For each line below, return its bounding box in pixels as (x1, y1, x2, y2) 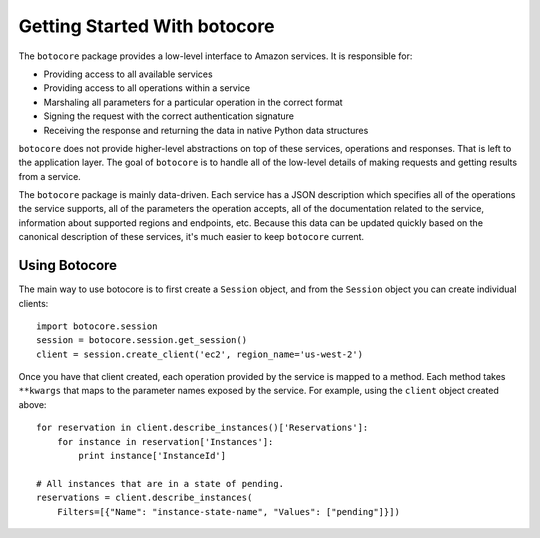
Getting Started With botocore (18, 15, 275, 37)
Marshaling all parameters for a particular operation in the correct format (43, 96, 344, 108)
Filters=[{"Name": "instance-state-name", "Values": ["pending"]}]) (56, 506, 400, 517)
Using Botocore (18, 257, 118, 274)
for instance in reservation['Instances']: (56, 436, 274, 447)
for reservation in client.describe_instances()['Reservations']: (36, 422, 369, 434)
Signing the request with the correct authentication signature (43, 110, 295, 122)
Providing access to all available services (43, 68, 214, 80)
